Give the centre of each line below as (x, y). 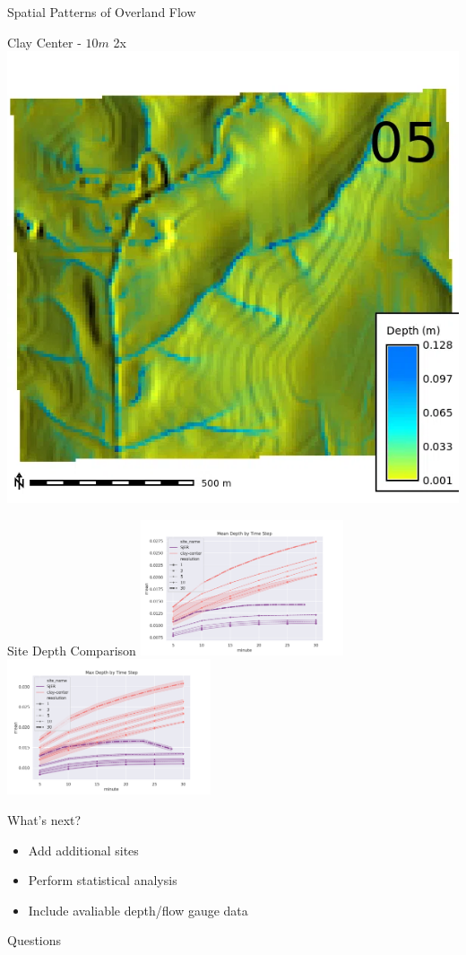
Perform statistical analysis (103, 880)
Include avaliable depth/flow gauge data (138, 910)
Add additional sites (83, 850)
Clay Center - (44, 42)
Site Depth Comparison (72, 650)
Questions (35, 940)
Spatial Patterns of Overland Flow (102, 12)
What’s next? (44, 820)
